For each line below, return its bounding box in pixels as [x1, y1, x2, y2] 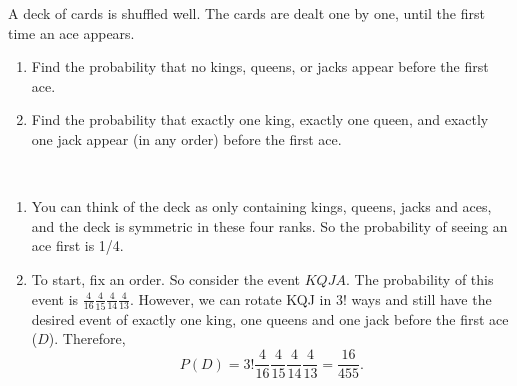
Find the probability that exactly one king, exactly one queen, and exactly [31, 109, 489, 130]
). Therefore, [48, 328, 126, 349]
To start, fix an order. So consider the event [31, 268, 301, 289]
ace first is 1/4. [31, 235, 124, 256]
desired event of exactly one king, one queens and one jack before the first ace [31, 308, 509, 329]
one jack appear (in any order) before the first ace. [31, 128, 342, 149]
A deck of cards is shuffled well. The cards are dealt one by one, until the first [8, 3, 485, 23]
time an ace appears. [8, 22, 135, 43]
